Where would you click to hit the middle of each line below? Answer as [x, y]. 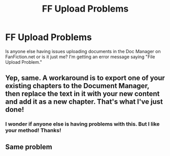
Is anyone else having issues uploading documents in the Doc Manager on [83, 51]
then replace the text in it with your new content [82, 94]
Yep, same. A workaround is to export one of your [85, 78]
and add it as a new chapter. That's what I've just [84, 102]
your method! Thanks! [33, 131]
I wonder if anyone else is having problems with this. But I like [82, 124]
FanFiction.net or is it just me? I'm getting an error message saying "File [80, 57]
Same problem [29, 147]
